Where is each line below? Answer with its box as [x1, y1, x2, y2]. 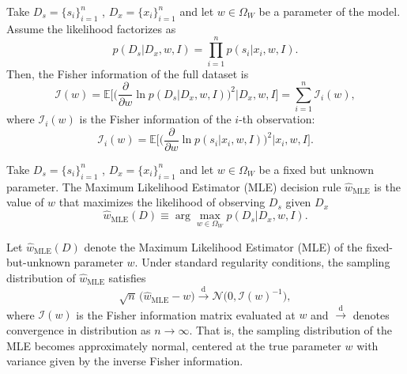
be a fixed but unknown [258, 161, 374, 177]
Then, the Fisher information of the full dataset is [6, 65, 249, 81]
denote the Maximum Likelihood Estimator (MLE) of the [84, 238, 363, 255]
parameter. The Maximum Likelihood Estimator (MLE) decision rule [6, 178, 341, 195]
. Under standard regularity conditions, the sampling [134, 254, 390, 270]
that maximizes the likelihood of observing [58, 194, 266, 210]
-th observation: [239, 111, 315, 127]
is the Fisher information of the [79, 111, 232, 127]
